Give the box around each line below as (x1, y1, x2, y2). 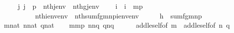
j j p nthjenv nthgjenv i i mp (17, 1, 143, 11)
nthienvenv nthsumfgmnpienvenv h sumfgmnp (35, 10, 202, 20)
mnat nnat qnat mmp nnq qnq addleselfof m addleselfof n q (3, 20, 230, 30)
